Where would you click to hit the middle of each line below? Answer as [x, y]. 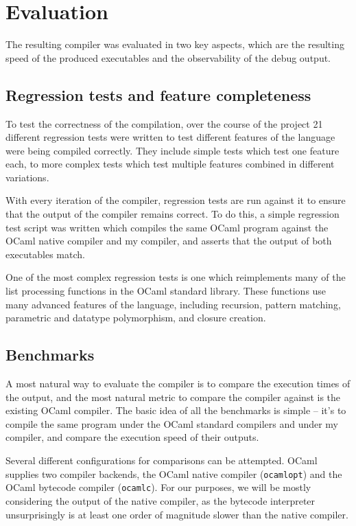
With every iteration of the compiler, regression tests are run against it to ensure [176, 200]
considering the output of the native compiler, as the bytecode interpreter [161, 500]
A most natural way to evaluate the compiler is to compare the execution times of [178, 384]
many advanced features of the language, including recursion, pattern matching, [173, 304]
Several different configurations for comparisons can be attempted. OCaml [162, 460]
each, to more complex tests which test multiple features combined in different [170, 164]
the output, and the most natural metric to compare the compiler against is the [173, 397]
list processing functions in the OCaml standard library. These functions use [166, 291]
